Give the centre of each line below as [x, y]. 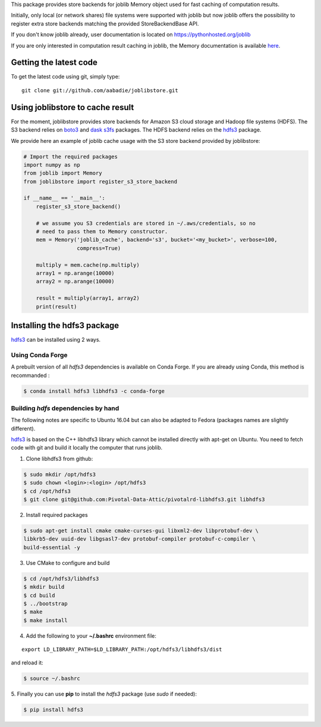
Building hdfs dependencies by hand [65, 408]
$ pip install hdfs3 [53, 710]
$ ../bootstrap [45, 603]
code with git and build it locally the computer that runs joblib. [87, 448]
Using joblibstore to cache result [73, 107]
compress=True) [99, 248]
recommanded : [30, 375]
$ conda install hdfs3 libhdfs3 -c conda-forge [94, 391]
